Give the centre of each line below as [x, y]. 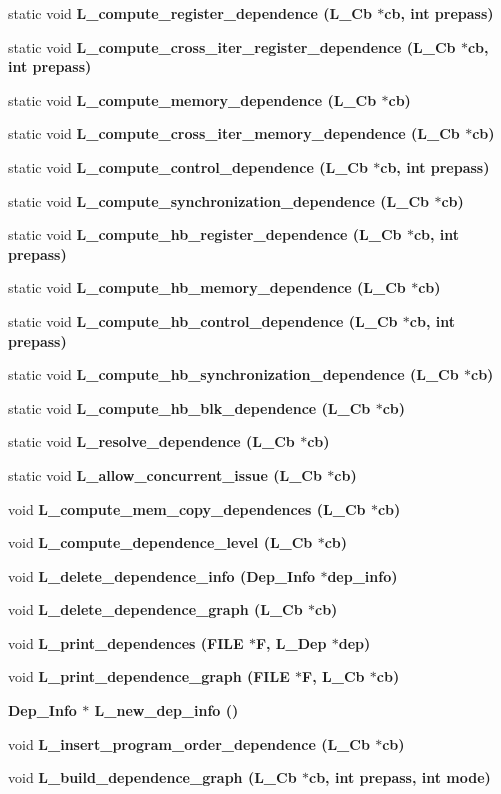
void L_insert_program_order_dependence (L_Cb [189, 743]
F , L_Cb [333, 676]
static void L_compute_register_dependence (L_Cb [190, 13]
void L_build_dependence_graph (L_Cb [152, 777]
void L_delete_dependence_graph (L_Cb [155, 609]
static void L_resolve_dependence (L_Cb [151, 441]
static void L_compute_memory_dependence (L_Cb [192, 99]
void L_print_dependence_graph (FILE [149, 676]
